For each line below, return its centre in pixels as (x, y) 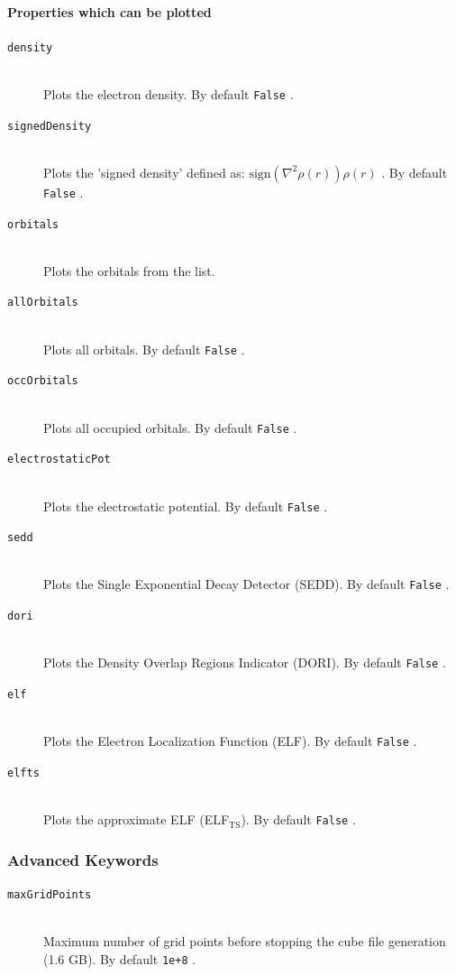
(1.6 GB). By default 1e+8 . (120, 958)
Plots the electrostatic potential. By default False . (186, 506)
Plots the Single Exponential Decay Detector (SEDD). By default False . (246, 584)
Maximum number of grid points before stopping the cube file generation (245, 941)
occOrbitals (43, 381)
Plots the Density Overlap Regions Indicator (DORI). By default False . (245, 662)
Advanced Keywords (83, 859)
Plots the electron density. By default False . (169, 94)
